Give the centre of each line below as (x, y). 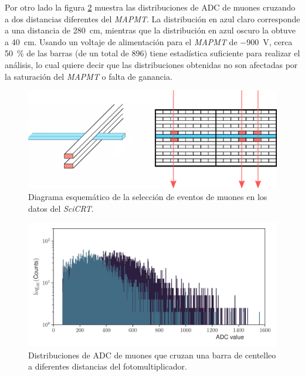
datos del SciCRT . (61, 208)
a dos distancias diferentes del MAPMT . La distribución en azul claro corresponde (152, 18)
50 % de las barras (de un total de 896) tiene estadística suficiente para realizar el (152, 53)
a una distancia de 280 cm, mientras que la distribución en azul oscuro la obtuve (150, 30)
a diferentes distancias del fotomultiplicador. (108, 366)
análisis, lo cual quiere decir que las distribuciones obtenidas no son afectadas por (151, 64)
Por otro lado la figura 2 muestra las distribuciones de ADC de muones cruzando (150, 7)
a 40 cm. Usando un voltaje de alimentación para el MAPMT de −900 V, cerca (149, 41)
